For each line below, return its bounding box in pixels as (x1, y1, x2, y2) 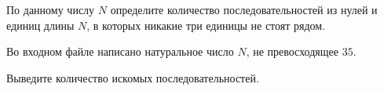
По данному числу (6, 2, 95, 17)
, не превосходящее (246, 43, 338, 60)
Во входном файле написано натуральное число (6, 43, 234, 60)
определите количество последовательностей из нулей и (110, 2, 378, 17)
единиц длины (6, 16, 75, 33)
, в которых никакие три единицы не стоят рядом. (86, 16, 326, 33)
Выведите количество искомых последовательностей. (6, 69, 259, 86)
